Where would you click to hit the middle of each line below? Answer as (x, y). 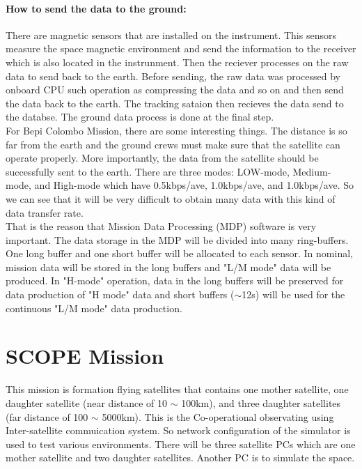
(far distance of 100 (47, 416)
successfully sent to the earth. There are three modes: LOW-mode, (148, 171)
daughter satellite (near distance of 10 (87, 402)
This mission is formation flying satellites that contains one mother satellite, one (177, 389)
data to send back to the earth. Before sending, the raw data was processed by (173, 76)
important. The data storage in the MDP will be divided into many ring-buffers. (177, 239)
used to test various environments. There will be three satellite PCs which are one (181, 444)
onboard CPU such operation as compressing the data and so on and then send (175, 90)
